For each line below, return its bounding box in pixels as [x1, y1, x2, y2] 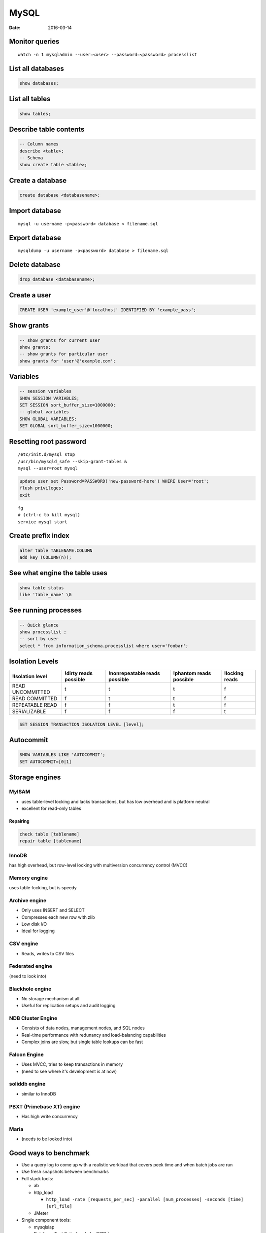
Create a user [9, 291, 52, 299]
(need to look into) [9, 973, 47, 979]
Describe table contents [9, 125, 85, 133]
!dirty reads [64, 670, 93, 677]
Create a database [9, 176, 66, 184]
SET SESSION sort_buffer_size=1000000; [19, 402, 116, 408]
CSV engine [9, 940, 38, 947]
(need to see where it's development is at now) [21, 1068, 117, 1074]
